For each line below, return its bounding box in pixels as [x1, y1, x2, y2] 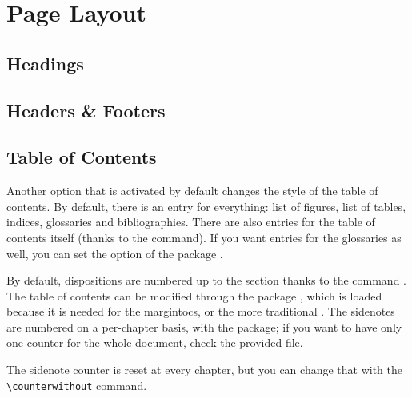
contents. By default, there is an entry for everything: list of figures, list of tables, [6, 197, 406, 214]
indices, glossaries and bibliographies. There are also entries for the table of [6, 213, 375, 230]
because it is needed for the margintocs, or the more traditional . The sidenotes [6, 303, 395, 320]
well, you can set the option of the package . [6, 245, 223, 261]
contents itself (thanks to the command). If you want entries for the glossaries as [6, 229, 402, 245]
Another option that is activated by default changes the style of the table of [6, 182, 378, 199]
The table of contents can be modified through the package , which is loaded [6, 287, 382, 304]
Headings [6, 50, 84, 75]
